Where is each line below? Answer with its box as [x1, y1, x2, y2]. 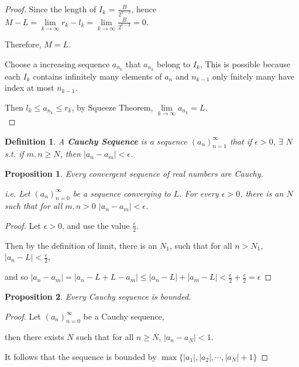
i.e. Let [5, 187, 30, 199]
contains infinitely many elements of [33, 70, 162, 82]
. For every [179, 187, 219, 199]
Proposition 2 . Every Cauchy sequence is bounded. [5, 290, 191, 302]
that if [230, 135, 252, 147]
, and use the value [61, 219, 130, 231]
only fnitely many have [212, 70, 295, 82]
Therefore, [5, 38, 42, 50]
